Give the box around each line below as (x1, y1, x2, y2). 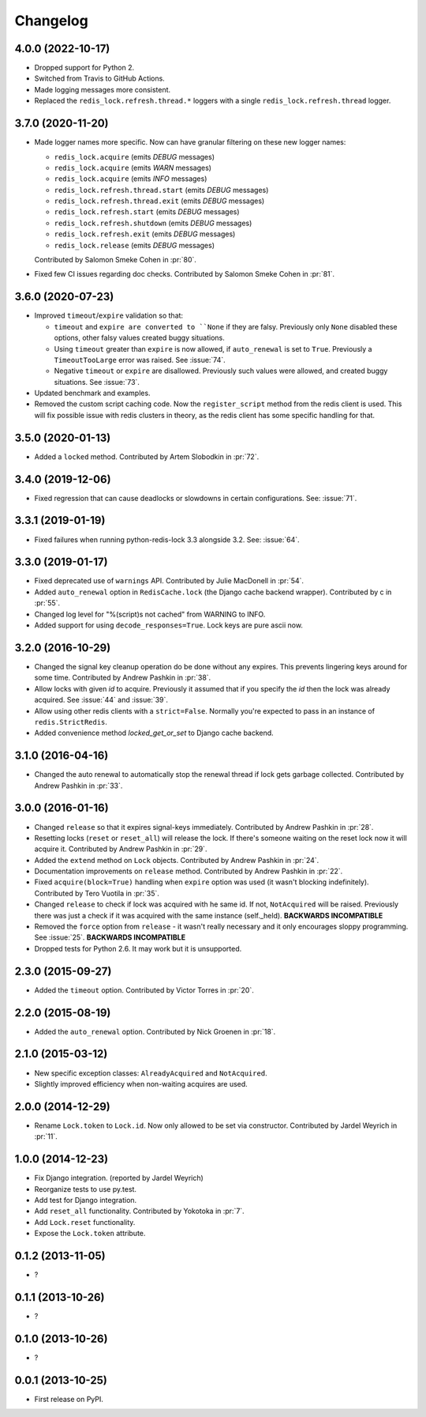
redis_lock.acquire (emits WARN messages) (54, 163, 212, 172)
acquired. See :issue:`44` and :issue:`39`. (34, 695, 169, 705)
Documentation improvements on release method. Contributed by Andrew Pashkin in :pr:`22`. (34, 866, 343, 876)
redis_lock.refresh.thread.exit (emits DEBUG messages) (54, 196, 265, 205)
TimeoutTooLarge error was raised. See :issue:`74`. (54, 355, 226, 364)
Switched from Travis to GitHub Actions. (34, 73, 165, 83)
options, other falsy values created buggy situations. (54, 333, 225, 343)
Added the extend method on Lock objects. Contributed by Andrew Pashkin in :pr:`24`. (34, 855, 319, 865)
